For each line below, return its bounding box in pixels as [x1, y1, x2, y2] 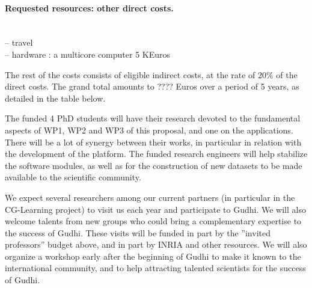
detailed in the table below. [5, 91, 106, 104]
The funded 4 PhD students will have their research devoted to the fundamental [5, 112, 301, 124]
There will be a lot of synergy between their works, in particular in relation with [5, 135, 302, 148]
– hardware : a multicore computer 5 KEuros [5, 47, 171, 60]
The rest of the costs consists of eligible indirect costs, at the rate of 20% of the [5, 68, 298, 81]
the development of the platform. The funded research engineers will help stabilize [5, 147, 308, 160]
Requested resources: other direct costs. [5, 1, 174, 14]
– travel [5, 36, 33, 49]
